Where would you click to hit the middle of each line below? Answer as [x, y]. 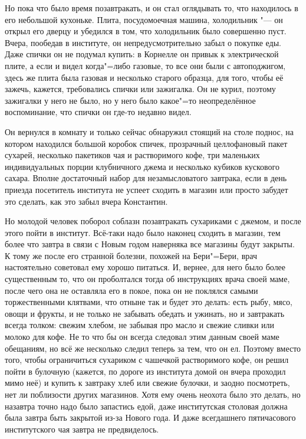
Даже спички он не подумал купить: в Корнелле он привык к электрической [142, 54]
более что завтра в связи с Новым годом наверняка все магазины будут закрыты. [150, 244]
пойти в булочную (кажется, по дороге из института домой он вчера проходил [145, 371]
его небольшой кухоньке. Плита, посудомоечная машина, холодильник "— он [144, 19]
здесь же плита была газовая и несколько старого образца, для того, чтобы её [144, 77]
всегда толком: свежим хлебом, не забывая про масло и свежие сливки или [140, 325]
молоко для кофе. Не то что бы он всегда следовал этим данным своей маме [142, 337]
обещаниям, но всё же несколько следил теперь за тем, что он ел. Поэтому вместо [153, 348]
